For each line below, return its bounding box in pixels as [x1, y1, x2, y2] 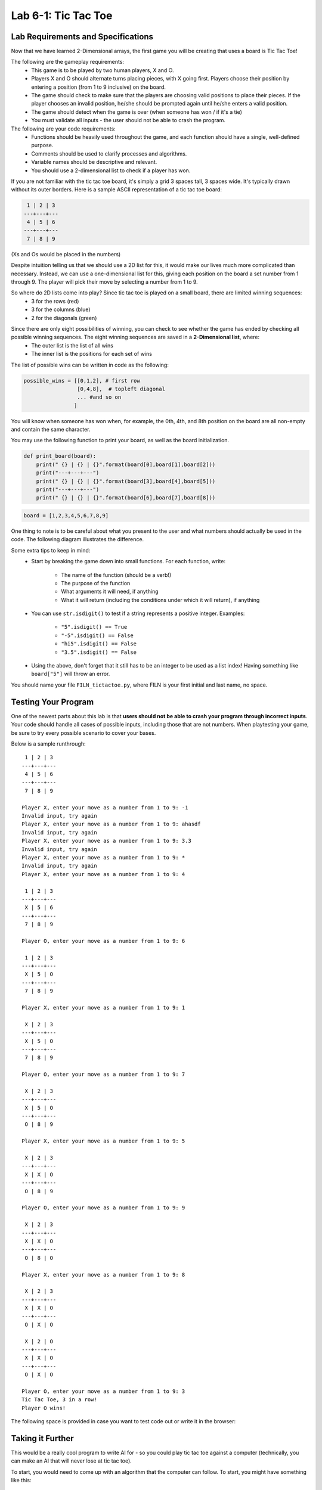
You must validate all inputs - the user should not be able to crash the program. [31, 117, 226, 124]
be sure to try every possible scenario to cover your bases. [11, 729, 156, 736]
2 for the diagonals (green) [31, 314, 97, 321]
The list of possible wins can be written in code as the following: [11, 361, 169, 368]
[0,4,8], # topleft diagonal [76, 385, 165, 392]
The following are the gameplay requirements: [11, 58, 125, 66]
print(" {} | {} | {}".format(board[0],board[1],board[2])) [36, 461, 216, 468]
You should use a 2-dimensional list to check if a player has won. [31, 167, 191, 174]
